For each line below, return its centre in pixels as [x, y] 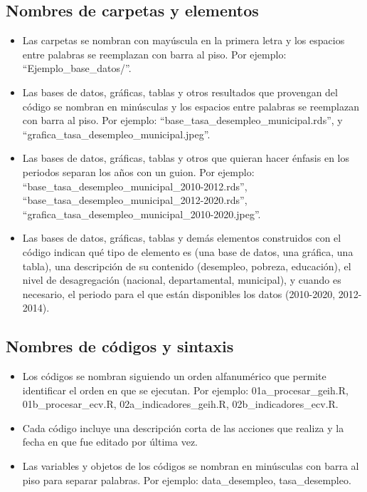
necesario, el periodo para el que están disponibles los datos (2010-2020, [179, 293]
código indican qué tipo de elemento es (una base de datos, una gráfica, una [188, 251]
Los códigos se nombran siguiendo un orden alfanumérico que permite [174, 376]
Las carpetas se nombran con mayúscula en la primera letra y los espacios [183, 40]
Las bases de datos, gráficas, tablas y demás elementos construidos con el [182, 238]
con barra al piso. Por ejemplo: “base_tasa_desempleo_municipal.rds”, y [182, 120]
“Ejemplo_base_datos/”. [77, 68]
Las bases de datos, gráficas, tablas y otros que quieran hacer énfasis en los [186, 158]
